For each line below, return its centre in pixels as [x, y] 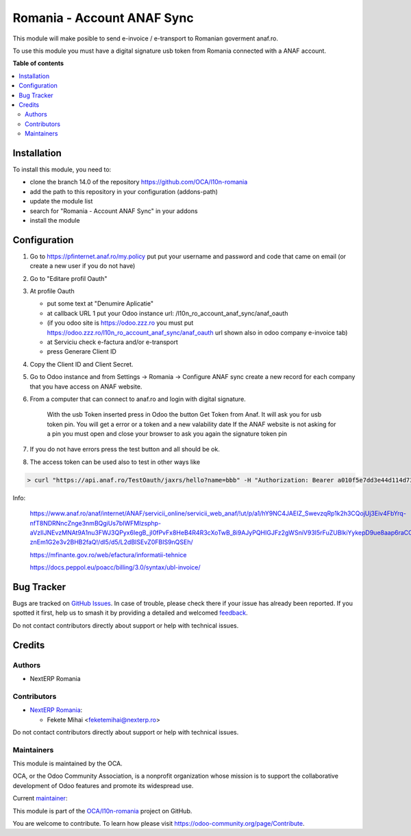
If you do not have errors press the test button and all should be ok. [125, 450]
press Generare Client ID [82, 352]
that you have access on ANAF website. [86, 386]
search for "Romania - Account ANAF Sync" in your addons [114, 211]
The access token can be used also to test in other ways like [115, 462]
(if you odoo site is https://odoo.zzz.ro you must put [120, 323]
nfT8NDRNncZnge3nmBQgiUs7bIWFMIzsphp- [95, 523]
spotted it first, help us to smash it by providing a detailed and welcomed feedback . [130, 613]
